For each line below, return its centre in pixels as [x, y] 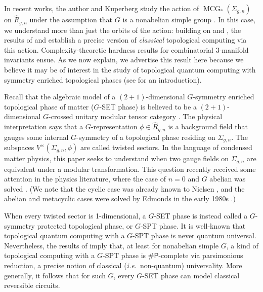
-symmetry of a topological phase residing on [146, 137]
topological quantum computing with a [64, 235]
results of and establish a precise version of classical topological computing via [125, 40]
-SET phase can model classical [191, 275]
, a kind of [242, 245]
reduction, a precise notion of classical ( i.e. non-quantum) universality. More [123, 265]
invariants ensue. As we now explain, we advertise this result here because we [124, 60]
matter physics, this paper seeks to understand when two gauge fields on [116, 158]
